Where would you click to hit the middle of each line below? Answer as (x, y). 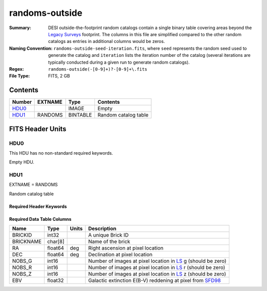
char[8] (56, 242)
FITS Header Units (38, 129)
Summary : (20, 28)
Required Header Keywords (38, 206)
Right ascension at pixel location (126, 248)
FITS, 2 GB (59, 76)
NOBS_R (22, 268)
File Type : (20, 76)
